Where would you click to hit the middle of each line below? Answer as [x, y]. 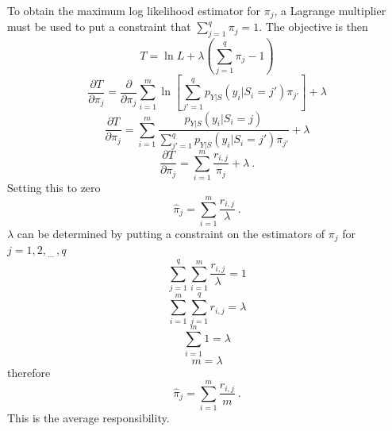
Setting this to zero [54, 188]
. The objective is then [313, 27]
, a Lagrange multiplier [330, 10]
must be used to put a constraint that [99, 27]
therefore [29, 372]
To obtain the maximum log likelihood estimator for [134, 10]
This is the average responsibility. [88, 418]
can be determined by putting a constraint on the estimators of [171, 233]
